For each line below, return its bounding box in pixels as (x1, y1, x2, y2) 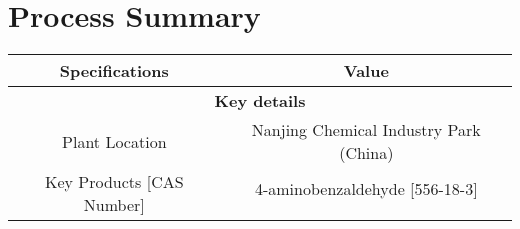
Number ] (83, 193, 145, 217)
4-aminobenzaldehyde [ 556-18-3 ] (254, 177, 478, 201)
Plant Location (62, 129, 167, 153)
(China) (339, 141, 394, 165)
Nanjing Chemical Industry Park (251, 118, 481, 142)
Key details (214, 89, 306, 113)
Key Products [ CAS (45, 170, 184, 194)
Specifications (59, 59, 169, 83)
